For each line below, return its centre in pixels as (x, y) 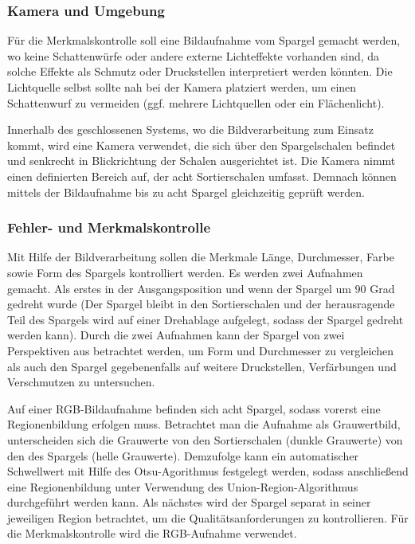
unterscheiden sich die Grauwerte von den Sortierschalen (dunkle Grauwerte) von (205, 439)
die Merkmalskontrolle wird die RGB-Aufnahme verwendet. (152, 533)
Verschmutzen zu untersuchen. (81, 382)
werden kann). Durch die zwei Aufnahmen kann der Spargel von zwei (176, 335)
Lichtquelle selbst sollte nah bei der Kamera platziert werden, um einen (182, 87)
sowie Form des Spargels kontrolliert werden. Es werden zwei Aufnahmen (185, 272)
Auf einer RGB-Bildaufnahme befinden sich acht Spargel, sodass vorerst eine (194, 408)
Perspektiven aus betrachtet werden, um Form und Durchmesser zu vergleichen (200, 350)
